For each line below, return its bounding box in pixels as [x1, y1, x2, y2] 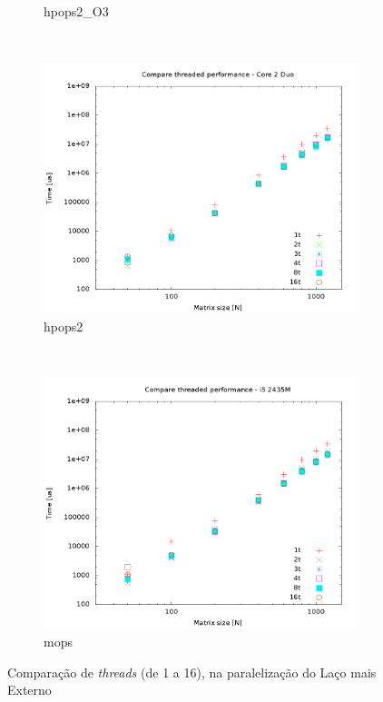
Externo [7, 680, 52, 699]
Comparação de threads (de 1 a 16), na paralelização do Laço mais [7, 662, 377, 681]
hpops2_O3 [44, 2, 109, 20]
